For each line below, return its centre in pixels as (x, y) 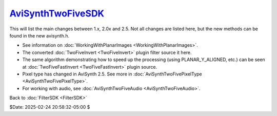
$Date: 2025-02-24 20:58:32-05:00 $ (50, 107)
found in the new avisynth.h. (39, 35)
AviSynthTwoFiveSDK (57, 13)
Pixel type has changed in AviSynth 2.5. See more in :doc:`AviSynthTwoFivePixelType (112, 74)
